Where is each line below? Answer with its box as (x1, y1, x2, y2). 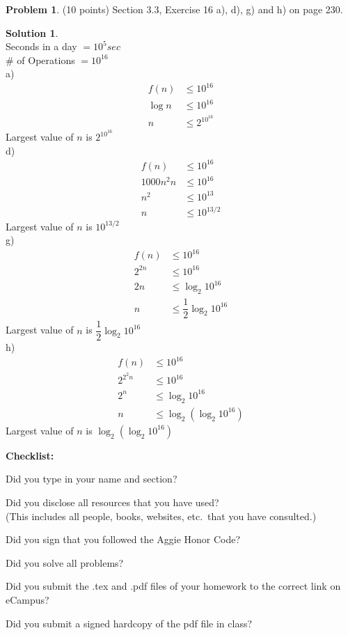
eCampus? (6, 592, 49, 606)
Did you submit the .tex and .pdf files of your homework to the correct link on (6, 579, 341, 593)
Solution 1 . (6, 25, 58, 40)
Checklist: (6, 448, 54, 462)
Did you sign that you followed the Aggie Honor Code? (6, 532, 241, 547)
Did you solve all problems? (6, 555, 124, 570)
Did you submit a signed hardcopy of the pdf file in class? (6, 616, 253, 630)
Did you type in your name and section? (6, 471, 177, 486)
